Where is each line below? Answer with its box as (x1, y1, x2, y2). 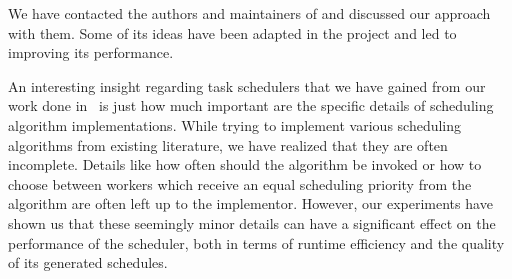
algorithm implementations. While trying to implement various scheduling (8, 114, 462, 135)
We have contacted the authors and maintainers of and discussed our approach (8, 3, 491, 23)
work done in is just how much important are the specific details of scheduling (8, 95, 494, 116)
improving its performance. (8, 42, 174, 63)
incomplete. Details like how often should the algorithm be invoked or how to (8, 154, 482, 175)
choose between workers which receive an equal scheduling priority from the (8, 173, 472, 194)
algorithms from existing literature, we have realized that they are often (8, 134, 448, 155)
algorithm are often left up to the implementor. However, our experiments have (8, 193, 493, 214)
